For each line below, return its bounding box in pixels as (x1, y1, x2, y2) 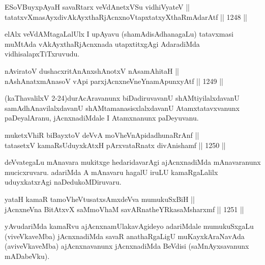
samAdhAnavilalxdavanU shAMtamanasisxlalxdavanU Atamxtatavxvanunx (5, 102, 240, 113)
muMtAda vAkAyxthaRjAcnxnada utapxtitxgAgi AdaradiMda (5, 38, 200, 49)
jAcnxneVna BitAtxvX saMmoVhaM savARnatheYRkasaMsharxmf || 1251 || (5, 203, 244, 214)
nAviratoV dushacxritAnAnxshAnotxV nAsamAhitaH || (5, 65, 179, 76)
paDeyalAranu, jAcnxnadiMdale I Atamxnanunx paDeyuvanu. (5, 112, 199, 123)
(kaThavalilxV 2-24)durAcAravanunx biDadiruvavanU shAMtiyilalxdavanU (5, 93, 240, 103)
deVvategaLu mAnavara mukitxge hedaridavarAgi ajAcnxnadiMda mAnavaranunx (5, 157, 261, 167)
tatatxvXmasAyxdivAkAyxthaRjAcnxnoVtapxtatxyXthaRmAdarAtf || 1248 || (5, 11, 247, 22)
